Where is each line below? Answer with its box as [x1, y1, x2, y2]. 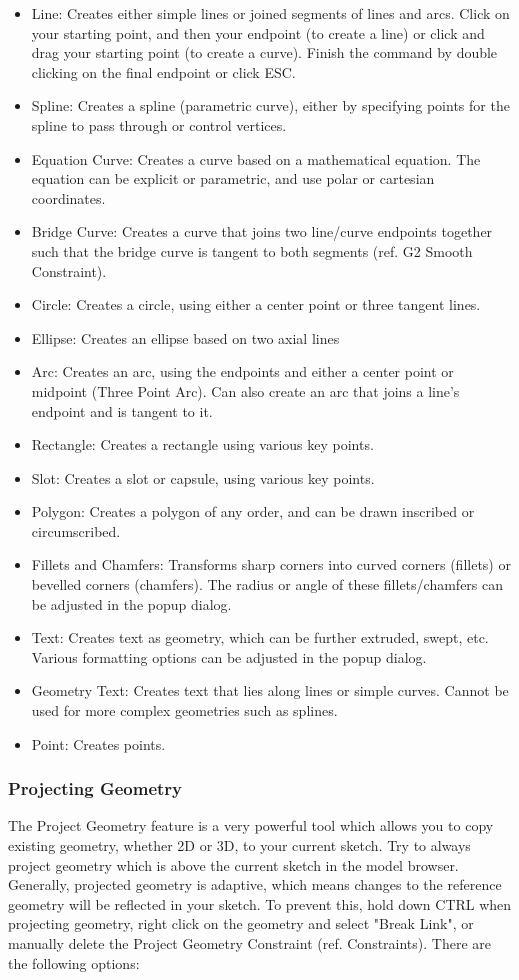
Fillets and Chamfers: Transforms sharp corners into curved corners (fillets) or [31, 554, 511, 575]
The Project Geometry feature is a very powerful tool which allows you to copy [8, 815, 494, 836]
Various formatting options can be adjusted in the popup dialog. [31, 646, 427, 667]
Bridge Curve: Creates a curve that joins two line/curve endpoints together [31, 221, 493, 242]
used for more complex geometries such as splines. [31, 700, 338, 721]
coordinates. [31, 187, 106, 208]
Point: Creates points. [31, 733, 166, 754]
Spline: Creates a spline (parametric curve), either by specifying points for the [31, 95, 510, 116]
